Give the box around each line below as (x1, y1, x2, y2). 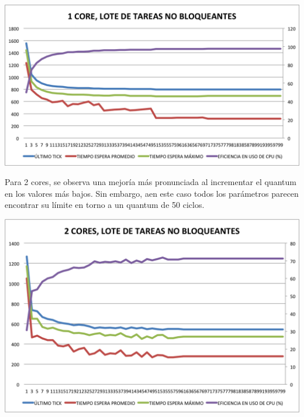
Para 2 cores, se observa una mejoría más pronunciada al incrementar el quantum (5, 176, 296, 188)
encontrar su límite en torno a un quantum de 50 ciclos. (5, 199, 205, 211)
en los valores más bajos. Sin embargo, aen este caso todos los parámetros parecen (5, 187, 299, 199)
